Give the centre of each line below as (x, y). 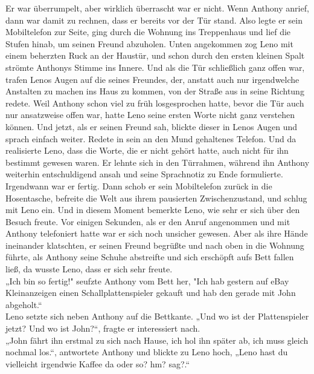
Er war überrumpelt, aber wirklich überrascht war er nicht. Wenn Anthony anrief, (157, 8)
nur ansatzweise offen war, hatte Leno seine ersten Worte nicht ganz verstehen (150, 115)
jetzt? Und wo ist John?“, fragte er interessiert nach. (103, 328)
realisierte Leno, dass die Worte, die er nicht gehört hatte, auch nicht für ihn (147, 150)
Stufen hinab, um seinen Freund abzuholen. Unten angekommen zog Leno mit (149, 43)
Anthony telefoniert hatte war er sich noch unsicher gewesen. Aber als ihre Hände (157, 233)
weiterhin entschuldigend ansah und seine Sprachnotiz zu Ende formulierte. (144, 174)
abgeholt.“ (24, 304)
